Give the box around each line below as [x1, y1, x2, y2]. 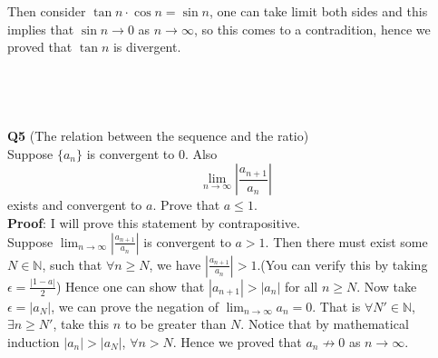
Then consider [7, 2, 86, 20]
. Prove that [152, 195, 220, 214]
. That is [312, 296, 361, 315]
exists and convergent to [7, 195, 142, 214]
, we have [149, 254, 201, 273]
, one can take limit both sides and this [209, 2, 428, 20]
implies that [7, 19, 74, 38]
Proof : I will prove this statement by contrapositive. [7, 213, 300, 232]
